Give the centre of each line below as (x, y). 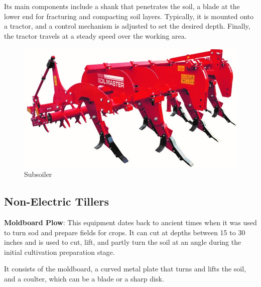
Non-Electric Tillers (57, 201)
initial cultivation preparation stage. (59, 252)
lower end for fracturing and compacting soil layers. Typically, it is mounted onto (129, 16)
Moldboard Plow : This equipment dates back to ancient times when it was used (130, 222)
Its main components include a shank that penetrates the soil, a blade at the (122, 6)
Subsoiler (38, 174)
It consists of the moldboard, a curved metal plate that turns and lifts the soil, (125, 269)
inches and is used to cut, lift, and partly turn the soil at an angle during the (123, 242)
